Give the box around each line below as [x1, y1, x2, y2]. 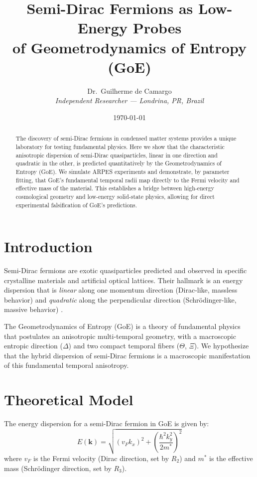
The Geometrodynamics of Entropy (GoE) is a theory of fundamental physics [4, 321, 241, 331]
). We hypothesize [194, 340, 249, 351]
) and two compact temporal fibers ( [68, 340, 180, 351]
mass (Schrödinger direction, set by [4, 463, 112, 473]
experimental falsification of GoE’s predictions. [15, 200, 137, 209]
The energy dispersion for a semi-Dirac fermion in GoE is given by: [4, 418, 209, 429]
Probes [132, 17, 182, 38]
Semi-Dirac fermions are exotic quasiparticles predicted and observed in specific [4, 265, 247, 276]
